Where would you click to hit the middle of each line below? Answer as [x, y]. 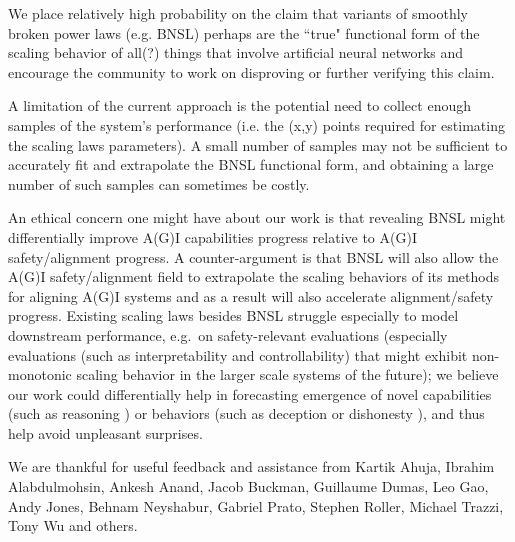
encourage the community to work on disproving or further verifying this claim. [251, 71]
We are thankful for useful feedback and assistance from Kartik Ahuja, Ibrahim [251, 466]
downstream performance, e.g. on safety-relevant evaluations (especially [228, 334]
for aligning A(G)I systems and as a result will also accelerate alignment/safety [251, 295]
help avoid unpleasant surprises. [105, 432]
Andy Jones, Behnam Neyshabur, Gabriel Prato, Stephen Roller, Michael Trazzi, [256, 505]
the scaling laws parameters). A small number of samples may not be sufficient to [258, 144]
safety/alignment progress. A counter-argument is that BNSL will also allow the [253, 256]
